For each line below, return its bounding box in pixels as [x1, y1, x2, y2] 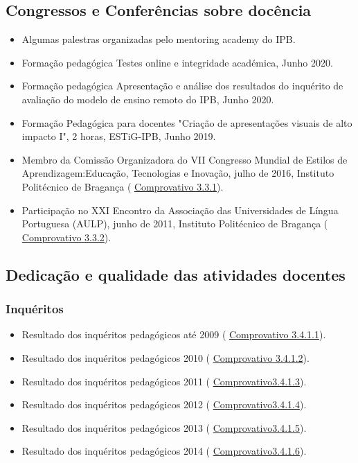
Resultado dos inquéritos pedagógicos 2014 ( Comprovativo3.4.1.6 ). [21, 444, 307, 458]
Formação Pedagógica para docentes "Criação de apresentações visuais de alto [21, 115, 352, 130]
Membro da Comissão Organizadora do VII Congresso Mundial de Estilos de [21, 152, 348, 166]
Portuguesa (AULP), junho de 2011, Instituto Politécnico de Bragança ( [21, 216, 328, 231]
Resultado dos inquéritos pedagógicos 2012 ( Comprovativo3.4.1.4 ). [21, 397, 307, 412]
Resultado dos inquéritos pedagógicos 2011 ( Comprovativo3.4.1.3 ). [21, 374, 307, 388]
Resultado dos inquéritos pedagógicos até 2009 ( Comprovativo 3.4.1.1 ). [21, 327, 326, 342]
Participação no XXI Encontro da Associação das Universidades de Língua [21, 202, 339, 217]
